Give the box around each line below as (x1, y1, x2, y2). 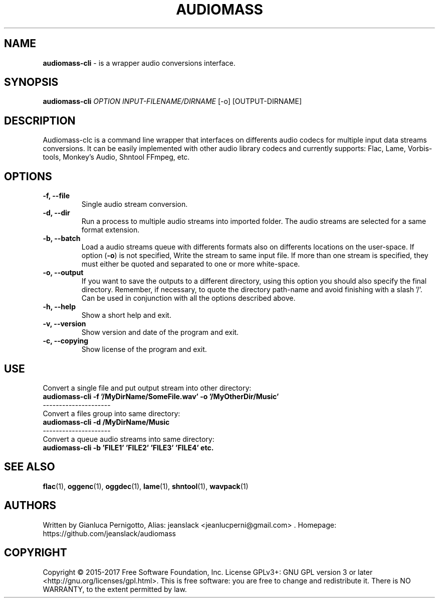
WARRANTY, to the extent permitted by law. (43, 584, 187, 593)
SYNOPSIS (4, 76, 59, 89)
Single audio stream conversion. (81, 200, 188, 209)
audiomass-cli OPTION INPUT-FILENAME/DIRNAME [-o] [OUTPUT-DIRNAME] (43, 97, 302, 106)
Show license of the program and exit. (81, 345, 207, 354)
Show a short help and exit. (81, 311, 171, 320)
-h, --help (43, 302, 76, 311)
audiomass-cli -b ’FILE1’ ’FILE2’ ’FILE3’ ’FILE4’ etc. (43, 443, 214, 452)
